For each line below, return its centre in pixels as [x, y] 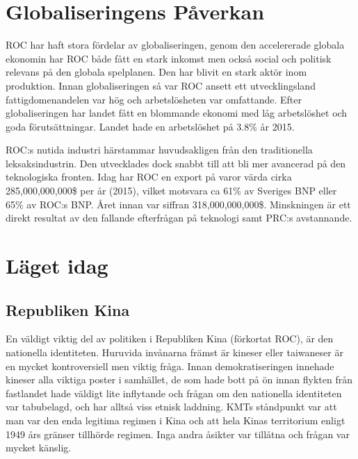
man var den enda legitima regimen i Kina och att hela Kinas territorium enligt [176, 420]
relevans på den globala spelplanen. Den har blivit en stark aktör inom [156, 72]
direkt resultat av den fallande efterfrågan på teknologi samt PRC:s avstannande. [179, 218]
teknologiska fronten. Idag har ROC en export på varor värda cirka [149, 177]
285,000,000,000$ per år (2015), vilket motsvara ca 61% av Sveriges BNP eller [171, 191]
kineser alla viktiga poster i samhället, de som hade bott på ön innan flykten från [179, 379]
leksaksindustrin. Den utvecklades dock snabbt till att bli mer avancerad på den [176, 163]
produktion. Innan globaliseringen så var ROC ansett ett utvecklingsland [161, 85]
